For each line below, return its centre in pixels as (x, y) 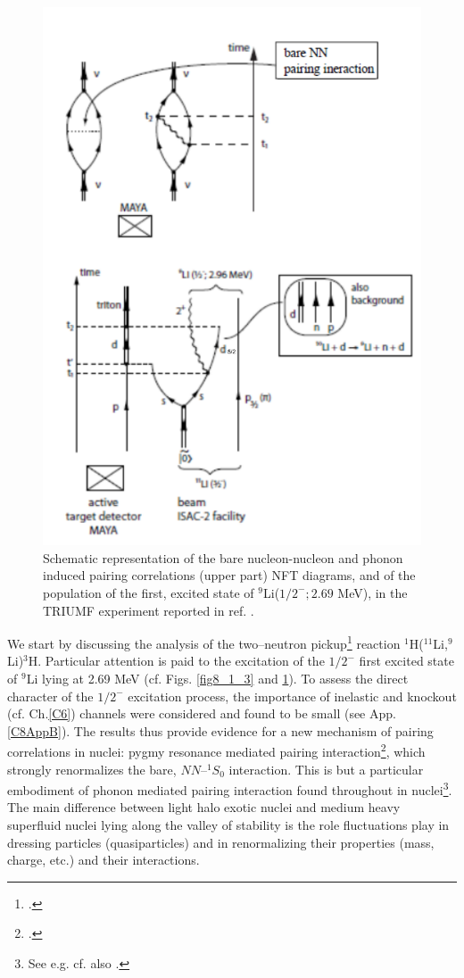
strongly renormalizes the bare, (92, 769)
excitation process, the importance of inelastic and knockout (292, 696)
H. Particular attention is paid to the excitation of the (176, 661)
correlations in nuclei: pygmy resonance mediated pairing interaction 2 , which (216, 750)
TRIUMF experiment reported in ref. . (149, 610)
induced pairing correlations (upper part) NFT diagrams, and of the (229, 575)
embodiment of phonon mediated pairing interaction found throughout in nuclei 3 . (230, 788)
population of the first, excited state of (149, 592)
